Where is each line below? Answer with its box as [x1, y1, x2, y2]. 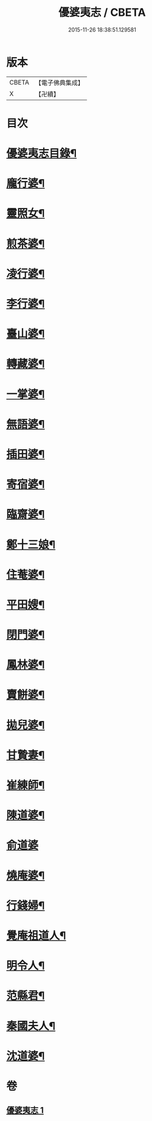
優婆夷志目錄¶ [6, 147, 77, 160]
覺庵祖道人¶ [6, 928, 66, 942]
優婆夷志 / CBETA [58, 5, 146, 19]
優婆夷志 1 [6, 1105, 44, 1116]
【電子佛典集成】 [35, 78, 84, 87]
